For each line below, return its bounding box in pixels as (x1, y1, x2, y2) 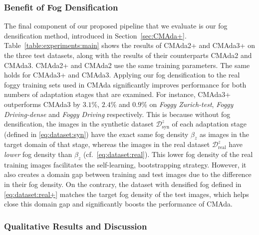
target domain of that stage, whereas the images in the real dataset (4, 139, 210, 149)
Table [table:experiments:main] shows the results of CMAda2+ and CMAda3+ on (4, 40, 255, 50)
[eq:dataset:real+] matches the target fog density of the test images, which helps (4, 188, 249, 199)
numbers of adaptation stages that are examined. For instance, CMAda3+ (4, 89, 231, 99)
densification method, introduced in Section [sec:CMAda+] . (4, 30, 187, 40)
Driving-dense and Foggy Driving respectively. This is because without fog (4, 108, 231, 119)
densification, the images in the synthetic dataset (4, 118, 154, 129)
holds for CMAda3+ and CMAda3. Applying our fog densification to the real (4, 69, 240, 80)
